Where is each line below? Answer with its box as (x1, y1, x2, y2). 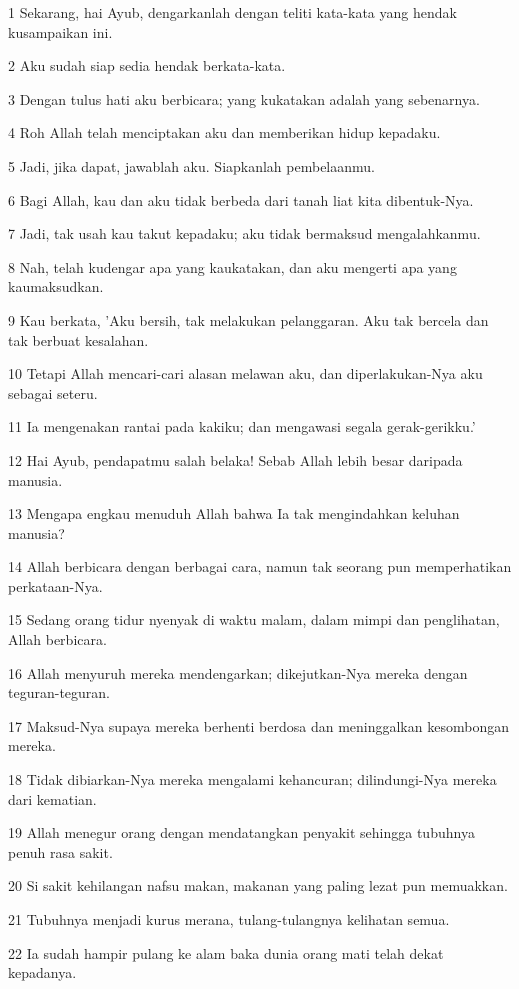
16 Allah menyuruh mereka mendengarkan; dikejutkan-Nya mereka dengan (8, 662, 468, 683)
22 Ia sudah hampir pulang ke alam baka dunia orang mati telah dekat (8, 942, 444, 963)
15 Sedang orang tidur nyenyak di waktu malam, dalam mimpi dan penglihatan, (8, 609, 500, 630)
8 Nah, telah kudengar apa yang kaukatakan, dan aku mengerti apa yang (8, 256, 457, 277)
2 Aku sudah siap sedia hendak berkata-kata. (8, 55, 286, 76)
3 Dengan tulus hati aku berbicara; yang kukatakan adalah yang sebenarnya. (8, 88, 480, 109)
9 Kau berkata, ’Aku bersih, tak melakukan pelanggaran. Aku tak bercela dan (8, 309, 489, 330)
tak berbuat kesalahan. (8, 329, 149, 350)
